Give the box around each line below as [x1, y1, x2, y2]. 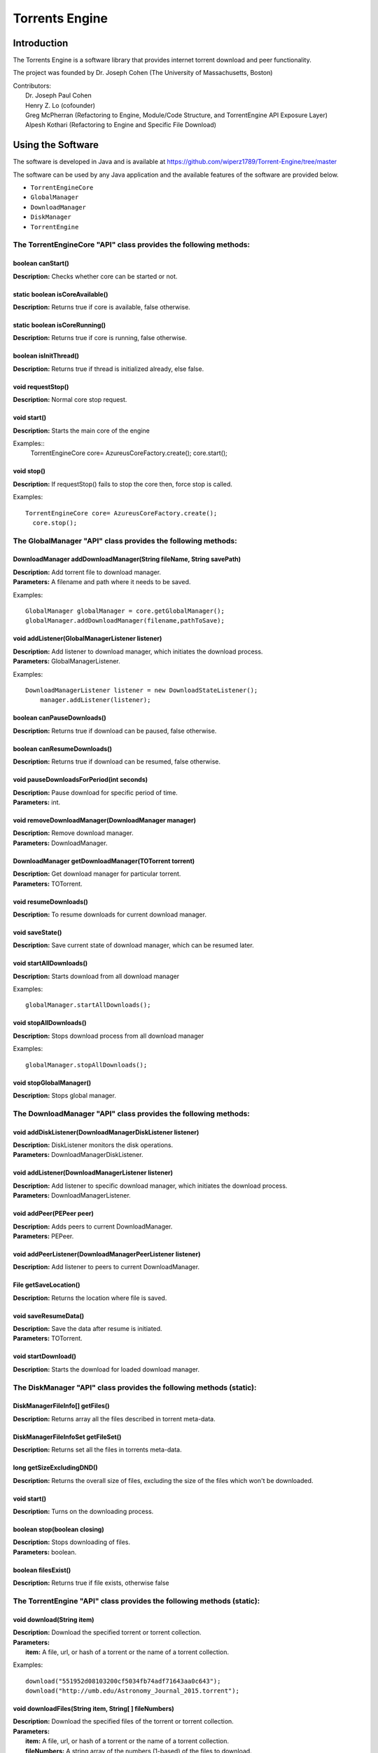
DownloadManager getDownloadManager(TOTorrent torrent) [13, 856, 195, 865]
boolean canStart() [13, 259, 69, 268]
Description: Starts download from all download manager [13, 972, 180, 980]
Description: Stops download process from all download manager [13, 1031, 204, 1040]
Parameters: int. [13, 798, 61, 806]
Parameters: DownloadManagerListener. [13, 1191, 131, 1200]
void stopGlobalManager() [13, 1078, 92, 1087]
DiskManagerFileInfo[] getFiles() [13, 1402, 110, 1410]
